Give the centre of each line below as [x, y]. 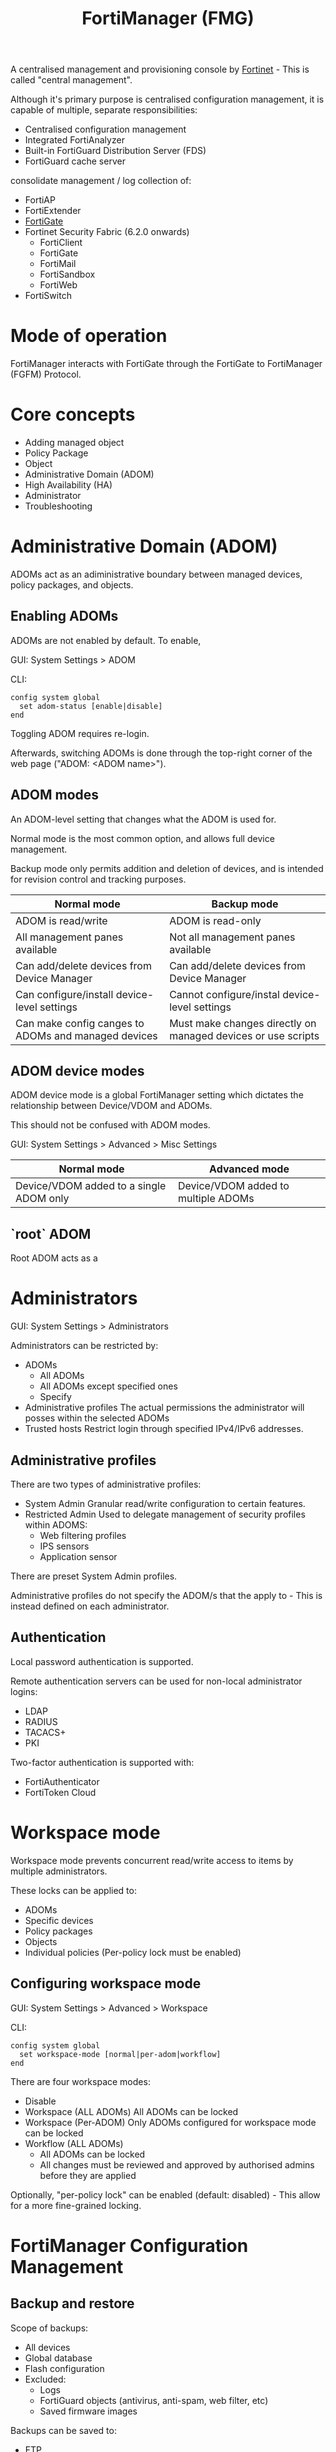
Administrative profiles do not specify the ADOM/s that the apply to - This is [166, 1595]
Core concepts [73, 414]
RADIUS [41, 1721]
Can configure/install [64, 994]
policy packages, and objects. [72, 585]
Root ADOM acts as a [54, 1258]
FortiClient [61, 243]
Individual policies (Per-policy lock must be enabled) [133, 1952]
